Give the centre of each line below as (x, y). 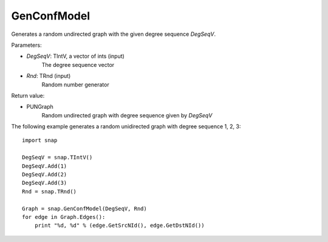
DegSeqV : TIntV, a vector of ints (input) (75, 56)
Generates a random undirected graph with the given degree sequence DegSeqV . (113, 34)
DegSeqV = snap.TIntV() (57, 157)
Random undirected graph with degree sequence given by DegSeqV (127, 115)
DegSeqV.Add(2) (45, 175)
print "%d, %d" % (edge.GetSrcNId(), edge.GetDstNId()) (119, 226)
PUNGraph (40, 107)
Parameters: (26, 45)
